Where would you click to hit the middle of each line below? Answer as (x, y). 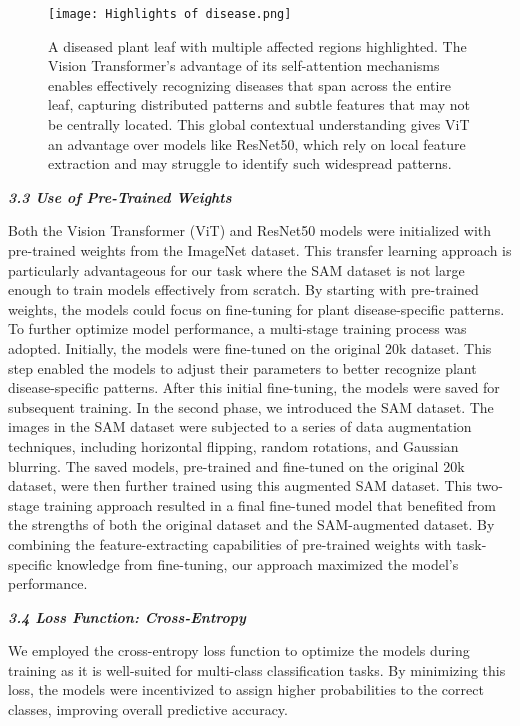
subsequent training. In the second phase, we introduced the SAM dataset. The (251, 406)
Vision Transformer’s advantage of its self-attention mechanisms (244, 65)
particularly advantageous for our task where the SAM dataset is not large (236, 269)
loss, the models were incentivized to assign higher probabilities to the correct (246, 689)
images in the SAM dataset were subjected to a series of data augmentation (240, 426)
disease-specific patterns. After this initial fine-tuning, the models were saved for (254, 387)
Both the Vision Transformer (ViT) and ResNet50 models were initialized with (250, 230)
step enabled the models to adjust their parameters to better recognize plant (242, 367)
